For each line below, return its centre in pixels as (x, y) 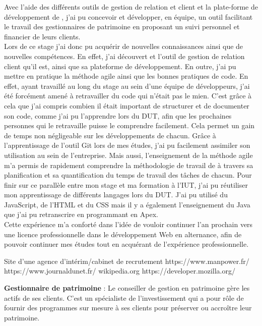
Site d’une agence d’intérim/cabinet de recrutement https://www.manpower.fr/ (127, 261)
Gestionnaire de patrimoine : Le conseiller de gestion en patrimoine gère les (127, 288)
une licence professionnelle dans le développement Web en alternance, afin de (123, 234)
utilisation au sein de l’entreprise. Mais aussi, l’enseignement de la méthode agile (128, 155)
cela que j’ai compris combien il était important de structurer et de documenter (127, 105)
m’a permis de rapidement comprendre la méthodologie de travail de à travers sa (129, 165)
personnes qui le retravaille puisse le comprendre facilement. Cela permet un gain (129, 125)
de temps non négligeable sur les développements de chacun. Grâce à (110, 135)
